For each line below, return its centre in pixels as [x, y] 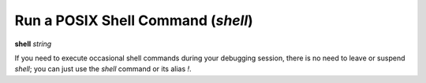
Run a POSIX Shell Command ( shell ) [134, 20]
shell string [33, 44]
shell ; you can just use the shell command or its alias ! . [103, 69]
